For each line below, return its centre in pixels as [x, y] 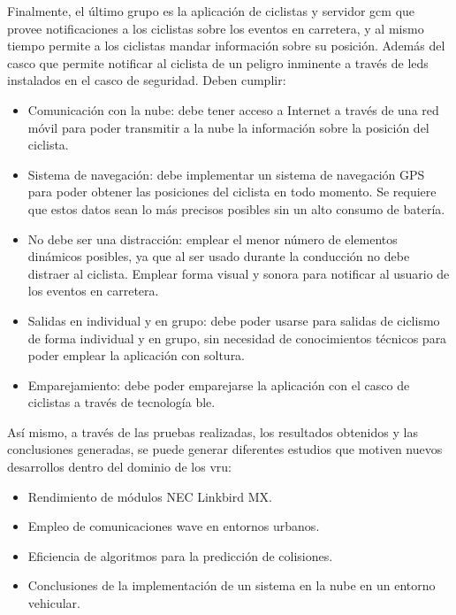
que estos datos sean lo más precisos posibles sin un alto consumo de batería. [236, 208]
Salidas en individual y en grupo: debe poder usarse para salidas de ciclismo [234, 320]
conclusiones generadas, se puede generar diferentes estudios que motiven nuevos [225, 449]
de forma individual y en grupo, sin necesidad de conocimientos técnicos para [237, 338]
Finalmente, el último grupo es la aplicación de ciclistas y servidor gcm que [211, 11]
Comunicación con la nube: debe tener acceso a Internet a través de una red [233, 109]
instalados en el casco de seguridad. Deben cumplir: [147, 80]
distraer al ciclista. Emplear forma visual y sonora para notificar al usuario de [239, 273]
